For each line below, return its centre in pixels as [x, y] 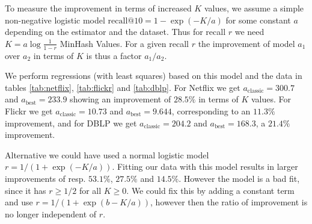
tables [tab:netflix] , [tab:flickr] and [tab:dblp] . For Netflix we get [123, 87]
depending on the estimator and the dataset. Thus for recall [115, 32]
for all [90, 190]
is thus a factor [114, 55]
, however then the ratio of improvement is [229, 202]
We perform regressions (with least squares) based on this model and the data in [154, 76]
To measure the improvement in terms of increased [98, 8]
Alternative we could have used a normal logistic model [107, 154]
